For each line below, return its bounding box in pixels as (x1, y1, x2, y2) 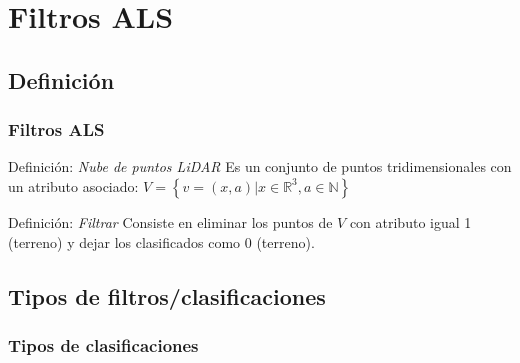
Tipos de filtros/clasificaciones (8, 280, 326, 311)
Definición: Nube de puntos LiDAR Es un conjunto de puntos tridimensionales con (8, 156, 512, 177)
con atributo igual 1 (349, 211, 472, 232)
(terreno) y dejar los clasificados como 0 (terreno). (8, 231, 315, 252)
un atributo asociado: (8, 175, 139, 196)
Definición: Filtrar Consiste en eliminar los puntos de (8, 211, 333, 232)
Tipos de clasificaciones (8, 332, 199, 357)
